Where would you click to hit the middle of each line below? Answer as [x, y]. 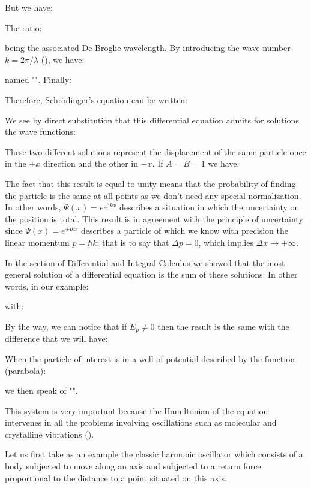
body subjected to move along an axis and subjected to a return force [133, 466]
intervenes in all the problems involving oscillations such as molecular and [141, 422]
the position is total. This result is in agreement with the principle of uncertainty [154, 219]
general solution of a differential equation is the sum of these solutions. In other [151, 274]
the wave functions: [40, 132]
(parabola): [26, 370]
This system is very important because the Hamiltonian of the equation [137, 410]
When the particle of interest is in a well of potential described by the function [150, 358]
